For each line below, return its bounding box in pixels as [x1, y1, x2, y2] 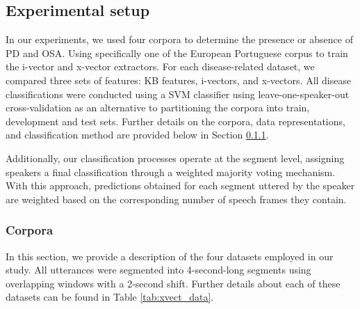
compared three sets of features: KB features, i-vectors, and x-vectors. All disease [6, 72, 352, 87]
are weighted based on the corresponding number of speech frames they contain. [6, 191, 347, 206]
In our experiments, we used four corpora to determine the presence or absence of [6, 32, 353, 47]
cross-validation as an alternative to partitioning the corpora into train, [6, 100, 310, 115]
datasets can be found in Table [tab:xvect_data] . [6, 290, 214, 304]
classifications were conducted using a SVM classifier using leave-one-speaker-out [6, 86, 350, 101]
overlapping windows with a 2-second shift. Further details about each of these [6, 276, 341, 290]
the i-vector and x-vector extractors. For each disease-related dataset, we [6, 59, 315, 74]
